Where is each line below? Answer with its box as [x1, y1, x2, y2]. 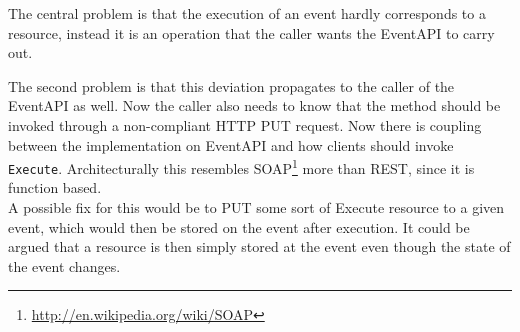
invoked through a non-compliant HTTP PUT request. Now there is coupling [8, 114, 482, 135]
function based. [8, 177, 102, 198]
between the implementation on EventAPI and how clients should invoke [8, 134, 454, 155]
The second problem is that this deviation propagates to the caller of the [8, 75, 455, 96]
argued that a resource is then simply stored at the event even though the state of [8, 236, 511, 257]
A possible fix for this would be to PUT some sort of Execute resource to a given [8, 197, 505, 218]
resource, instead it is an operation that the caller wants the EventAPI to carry [8, 22, 495, 43]
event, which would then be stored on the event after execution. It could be [8, 216, 470, 237]
